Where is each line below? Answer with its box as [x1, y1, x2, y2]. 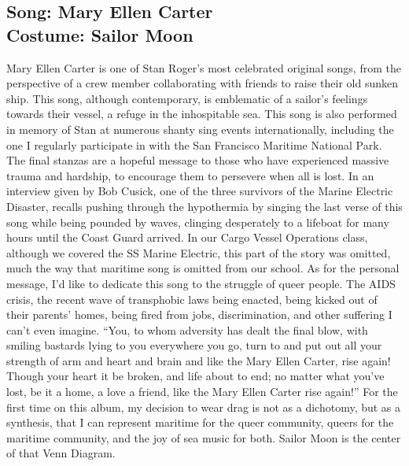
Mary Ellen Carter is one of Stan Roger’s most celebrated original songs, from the [6, 59, 401, 76]
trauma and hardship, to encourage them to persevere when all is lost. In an [6, 167, 374, 183]
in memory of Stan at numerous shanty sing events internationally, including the [6, 120, 394, 137]
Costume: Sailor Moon [6, 22, 193, 46]
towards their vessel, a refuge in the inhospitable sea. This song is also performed [6, 105, 397, 122]
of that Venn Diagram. [6, 445, 116, 461]
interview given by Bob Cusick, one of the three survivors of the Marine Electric [6, 183, 393, 199]
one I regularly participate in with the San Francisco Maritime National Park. [6, 136, 382, 153]
